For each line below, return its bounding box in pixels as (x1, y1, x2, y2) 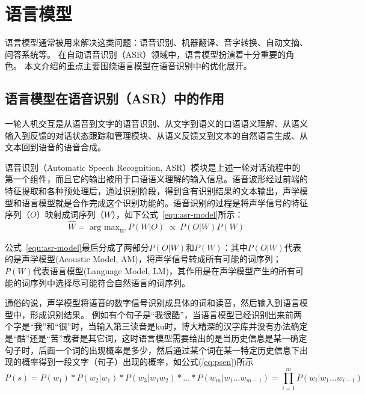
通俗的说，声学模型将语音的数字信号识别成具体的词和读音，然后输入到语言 (5, 296, 299, 309)
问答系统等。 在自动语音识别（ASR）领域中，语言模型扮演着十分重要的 (5, 47, 286, 60)
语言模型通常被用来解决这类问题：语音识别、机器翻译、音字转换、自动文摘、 (5, 36, 308, 49)
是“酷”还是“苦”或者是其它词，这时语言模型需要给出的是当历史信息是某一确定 (5, 332, 307, 344)
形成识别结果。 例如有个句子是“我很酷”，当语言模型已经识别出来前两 (29, 308, 302, 320)
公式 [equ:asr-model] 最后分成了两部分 (5, 240, 149, 253)
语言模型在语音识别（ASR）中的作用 (5, 89, 224, 108)
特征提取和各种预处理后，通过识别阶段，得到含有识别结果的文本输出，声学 (5, 185, 299, 197)
